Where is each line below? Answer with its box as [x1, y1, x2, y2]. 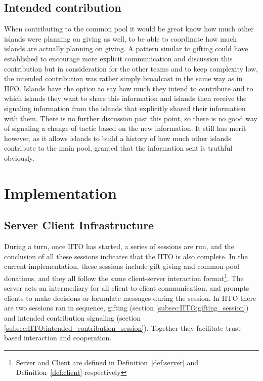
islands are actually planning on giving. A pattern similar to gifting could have [4, 43, 248, 54]
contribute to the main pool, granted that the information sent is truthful [4, 143, 233, 153]
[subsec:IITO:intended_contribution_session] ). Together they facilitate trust [4, 322, 241, 333]
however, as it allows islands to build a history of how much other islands [4, 132, 231, 143]
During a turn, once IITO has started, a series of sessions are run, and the [4, 241, 234, 252]
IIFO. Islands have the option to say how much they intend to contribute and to [4, 83, 253, 93]
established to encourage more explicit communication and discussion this [4, 53, 233, 63]
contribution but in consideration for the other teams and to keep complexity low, [4, 63, 258, 74]
